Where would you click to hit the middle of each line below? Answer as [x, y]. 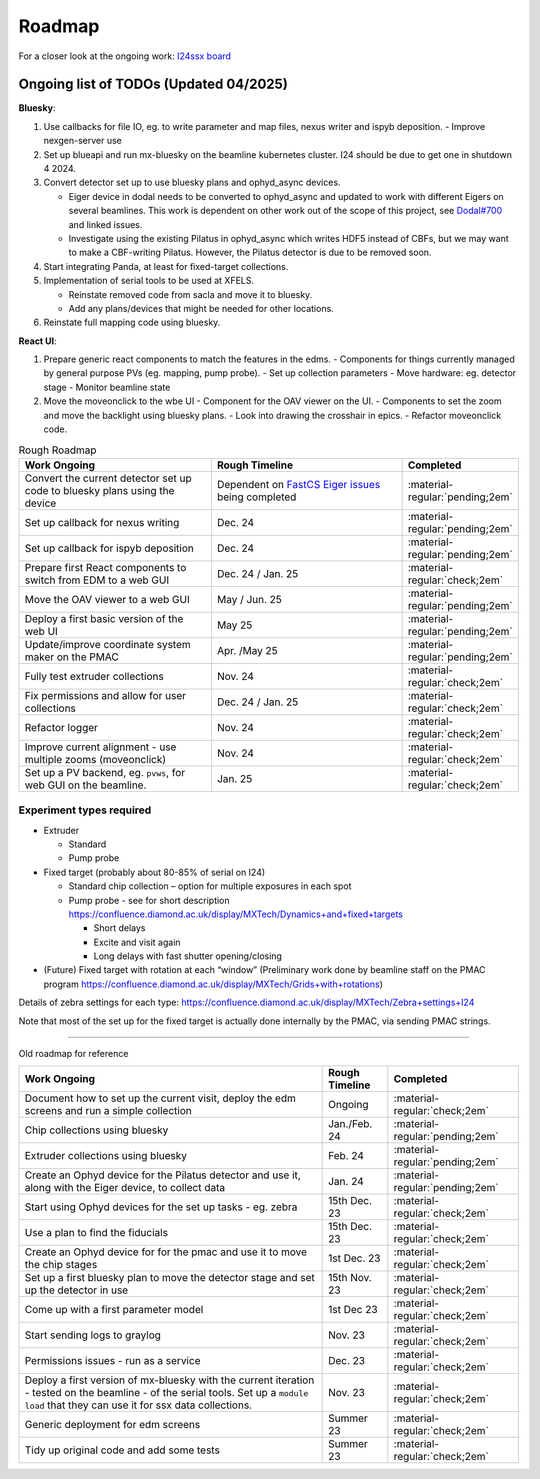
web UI [41, 631]
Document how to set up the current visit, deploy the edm [160, 1098]
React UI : [37, 341]
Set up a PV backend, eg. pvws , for [104, 772]
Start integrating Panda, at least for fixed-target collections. [166, 266]
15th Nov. [350, 1278]
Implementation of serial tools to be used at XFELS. [149, 281]
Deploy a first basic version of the [104, 618]
